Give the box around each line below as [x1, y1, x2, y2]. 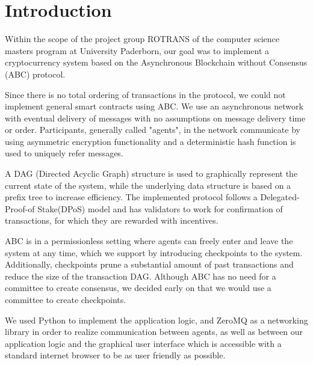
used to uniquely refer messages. [5, 147, 123, 159]
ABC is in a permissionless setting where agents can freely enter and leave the [5, 235, 293, 247]
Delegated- [260, 191, 300, 203]
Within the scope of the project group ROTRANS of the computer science [5, 32, 280, 45]
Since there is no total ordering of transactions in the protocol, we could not [5, 88, 286, 100]
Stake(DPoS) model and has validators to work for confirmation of [37, 202, 283, 215]
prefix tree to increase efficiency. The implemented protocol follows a [5, 191, 258, 203]
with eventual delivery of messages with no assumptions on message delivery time [5, 111, 306, 124]
